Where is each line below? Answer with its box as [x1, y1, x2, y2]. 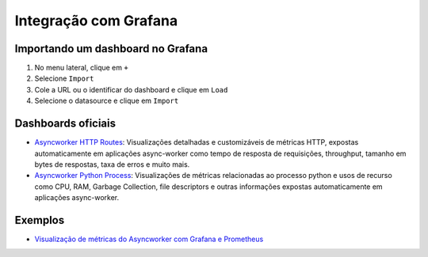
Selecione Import [34, 74, 94, 83]
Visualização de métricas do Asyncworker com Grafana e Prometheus [34, 234, 264, 244]
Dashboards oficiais [14, 117, 117, 130]
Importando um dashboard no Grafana [14, 42, 208, 55]
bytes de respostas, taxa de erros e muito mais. [34, 159, 190, 169]
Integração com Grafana [14, 12, 178, 29]
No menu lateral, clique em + [34, 63, 128, 73]
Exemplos [14, 214, 65, 227]
